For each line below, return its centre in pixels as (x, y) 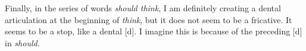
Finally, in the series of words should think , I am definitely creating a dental (143, 8)
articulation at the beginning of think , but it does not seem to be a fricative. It (149, 19)
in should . (22, 42)
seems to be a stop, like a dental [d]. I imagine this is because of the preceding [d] (154, 31)
